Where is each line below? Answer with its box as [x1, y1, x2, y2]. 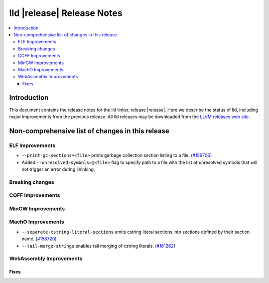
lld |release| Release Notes [9, 7, 123, 18]
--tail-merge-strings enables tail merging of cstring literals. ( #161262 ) [21, 243, 175, 249]
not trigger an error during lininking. [21, 166, 95, 172]
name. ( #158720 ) [21, 236, 57, 242]
